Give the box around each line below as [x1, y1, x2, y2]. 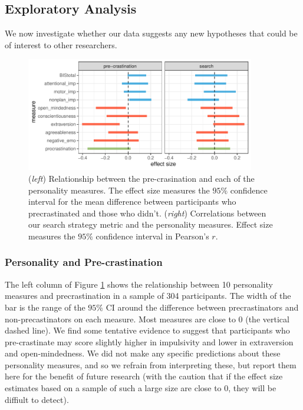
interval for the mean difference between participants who [28, 195, 236, 208]
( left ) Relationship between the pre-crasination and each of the [28, 172, 255, 184]
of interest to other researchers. [5, 38, 117, 51]
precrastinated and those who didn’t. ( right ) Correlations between [28, 206, 266, 219]
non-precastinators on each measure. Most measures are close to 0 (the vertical [5, 312, 289, 325]
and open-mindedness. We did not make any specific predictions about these [5, 347, 281, 359]
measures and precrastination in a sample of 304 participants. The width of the [5, 289, 291, 302]
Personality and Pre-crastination [5, 255, 163, 269]
